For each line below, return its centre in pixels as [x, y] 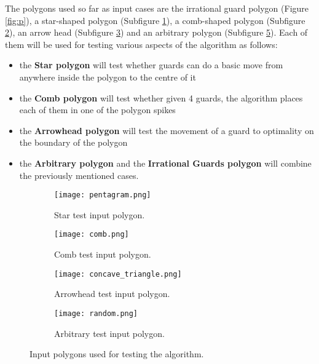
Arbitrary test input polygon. [109, 333]
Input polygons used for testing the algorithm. [117, 354]
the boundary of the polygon [73, 142]
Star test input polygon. [100, 214]
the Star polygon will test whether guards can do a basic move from [151, 65]
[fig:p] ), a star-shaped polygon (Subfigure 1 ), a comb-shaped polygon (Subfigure [155, 20]
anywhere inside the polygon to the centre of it [108, 77]
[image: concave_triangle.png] [118, 274]
